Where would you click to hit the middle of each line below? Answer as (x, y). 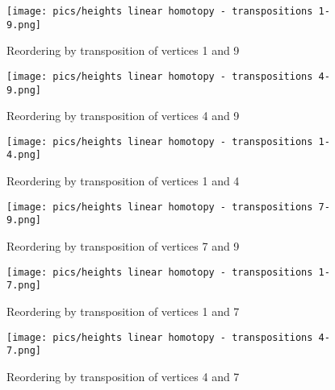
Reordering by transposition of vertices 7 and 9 (123, 246)
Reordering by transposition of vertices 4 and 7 (123, 376)
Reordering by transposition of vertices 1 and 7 (123, 311)
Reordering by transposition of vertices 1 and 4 (123, 181)
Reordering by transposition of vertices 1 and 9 (123, 50)
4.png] (24, 155)
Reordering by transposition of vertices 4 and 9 (123, 116)
